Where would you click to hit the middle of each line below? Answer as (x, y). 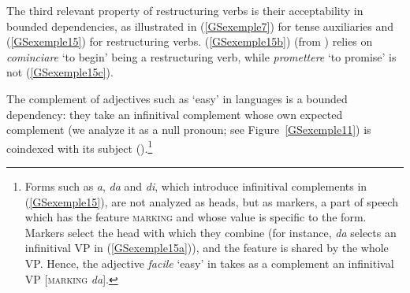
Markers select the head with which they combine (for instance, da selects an (211, 232)
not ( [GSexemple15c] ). (60, 72)
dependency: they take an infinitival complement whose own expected (175, 114)
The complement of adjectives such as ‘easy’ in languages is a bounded (177, 98)
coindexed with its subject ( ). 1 (80, 146)
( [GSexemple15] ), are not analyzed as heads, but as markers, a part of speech (211, 201)
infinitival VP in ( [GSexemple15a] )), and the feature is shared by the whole (207, 248)
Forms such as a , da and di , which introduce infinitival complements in (196, 186)
